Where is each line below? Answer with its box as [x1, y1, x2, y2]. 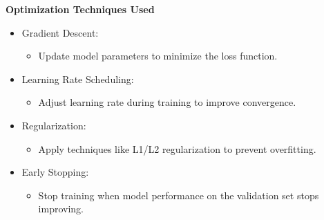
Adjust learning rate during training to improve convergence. [38, 95, 296, 109]
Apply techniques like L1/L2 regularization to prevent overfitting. [38, 141, 316, 156]
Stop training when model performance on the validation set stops [38, 187, 319, 202]
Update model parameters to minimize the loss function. [38, 48, 278, 63]
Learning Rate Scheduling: [21, 71, 134, 86]
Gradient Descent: [21, 25, 99, 39]
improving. [38, 201, 84, 216]
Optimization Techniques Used [6, 2, 155, 16]
